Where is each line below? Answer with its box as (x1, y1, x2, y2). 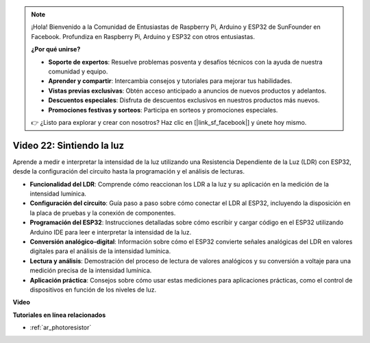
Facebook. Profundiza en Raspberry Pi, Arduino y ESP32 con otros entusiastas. (31, 32, 255, 40)
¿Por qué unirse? (31, 45, 81, 54)
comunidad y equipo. (48, 67, 108, 75)
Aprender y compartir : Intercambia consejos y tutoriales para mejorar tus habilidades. (48, 77, 293, 85)
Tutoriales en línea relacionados (12, 311, 106, 319)
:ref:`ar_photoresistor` (29, 323, 92, 332)
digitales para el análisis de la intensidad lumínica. (29, 247, 171, 255)
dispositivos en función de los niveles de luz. (29, 285, 157, 294)
